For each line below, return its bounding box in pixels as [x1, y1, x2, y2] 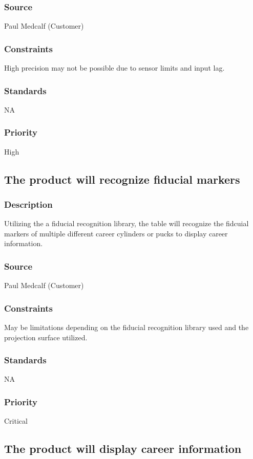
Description [4, 198, 53, 210]
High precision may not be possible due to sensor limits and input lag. [4, 62, 225, 73]
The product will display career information [4, 441, 242, 456]
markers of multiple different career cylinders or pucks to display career [4, 228, 228, 238]
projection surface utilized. [4, 332, 88, 342]
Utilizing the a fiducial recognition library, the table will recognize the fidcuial [4, 218, 249, 229]
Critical [4, 416, 28, 426]
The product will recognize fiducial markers [4, 171, 240, 187]
